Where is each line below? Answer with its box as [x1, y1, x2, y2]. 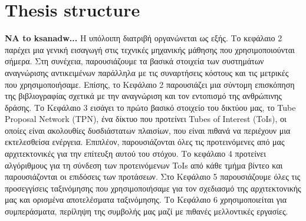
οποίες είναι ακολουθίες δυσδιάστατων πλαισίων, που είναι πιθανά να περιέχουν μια [5, 124, 291, 136]
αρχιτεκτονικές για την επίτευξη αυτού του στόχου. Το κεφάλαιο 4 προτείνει [5, 147, 266, 160]
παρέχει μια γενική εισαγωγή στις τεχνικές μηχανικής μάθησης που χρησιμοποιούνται [5, 43, 295, 55]
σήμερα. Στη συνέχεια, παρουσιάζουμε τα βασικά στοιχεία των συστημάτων [5, 55, 264, 67]
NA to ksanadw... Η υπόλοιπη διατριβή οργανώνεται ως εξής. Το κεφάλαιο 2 [5, 32, 282, 44]
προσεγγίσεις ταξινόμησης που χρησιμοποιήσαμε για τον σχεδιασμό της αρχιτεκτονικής [5, 182, 301, 194]
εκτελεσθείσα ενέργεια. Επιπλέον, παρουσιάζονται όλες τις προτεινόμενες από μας [5, 136, 285, 148]
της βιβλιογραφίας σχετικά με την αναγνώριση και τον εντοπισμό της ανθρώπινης [5, 90, 282, 102]
